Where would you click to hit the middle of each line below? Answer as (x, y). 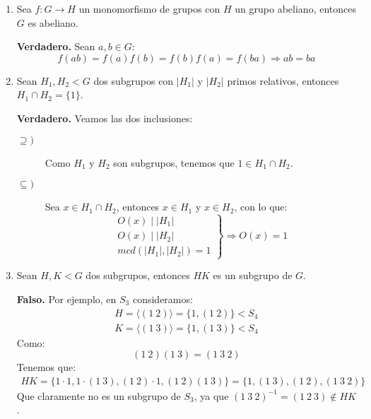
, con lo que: (261, 207)
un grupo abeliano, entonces (295, 8)
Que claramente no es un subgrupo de (99, 395)
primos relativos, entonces (283, 80)
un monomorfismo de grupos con (149, 8)
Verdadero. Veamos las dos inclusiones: (105, 118)
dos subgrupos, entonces (138, 275)
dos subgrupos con (134, 80)
